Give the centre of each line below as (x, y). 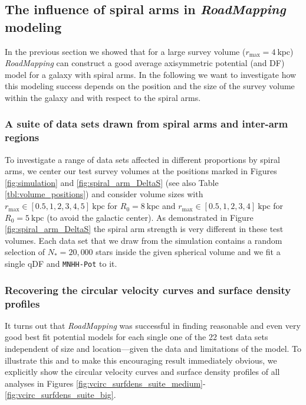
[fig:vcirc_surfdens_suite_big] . (60, 395)
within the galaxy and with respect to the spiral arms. (103, 97)
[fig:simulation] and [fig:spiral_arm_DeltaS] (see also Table (112, 182)
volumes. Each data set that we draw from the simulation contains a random (144, 240)
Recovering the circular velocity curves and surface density (148, 290)
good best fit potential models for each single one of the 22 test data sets (136, 337)
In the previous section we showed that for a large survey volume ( (125, 51)
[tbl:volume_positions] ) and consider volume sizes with (104, 194)
